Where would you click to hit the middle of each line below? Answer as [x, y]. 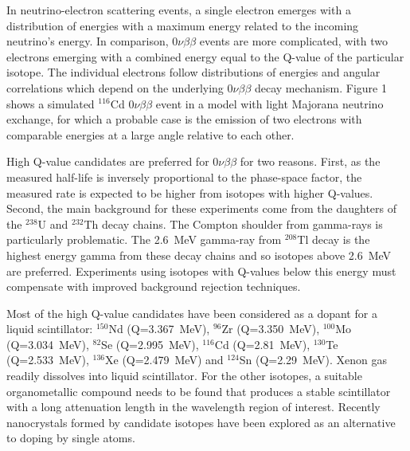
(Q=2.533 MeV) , [48, 360]
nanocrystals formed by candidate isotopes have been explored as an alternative [201, 422]
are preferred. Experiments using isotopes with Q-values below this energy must [201, 271]
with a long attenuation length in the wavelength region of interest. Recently [193, 407]
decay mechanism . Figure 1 [320, 87]
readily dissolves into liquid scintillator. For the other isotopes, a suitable [184, 376]
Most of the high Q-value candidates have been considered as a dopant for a [192, 313]
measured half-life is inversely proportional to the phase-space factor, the [184, 176]
